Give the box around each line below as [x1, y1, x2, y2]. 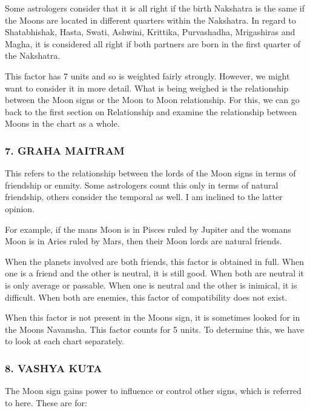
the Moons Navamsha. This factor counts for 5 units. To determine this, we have [5, 322, 305, 335]
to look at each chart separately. [5, 335, 124, 347]
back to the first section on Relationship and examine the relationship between [5, 105, 297, 118]
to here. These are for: [5, 396, 87, 409]
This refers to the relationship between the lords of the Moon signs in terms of [5, 167, 296, 179]
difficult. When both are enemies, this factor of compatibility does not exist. [5, 290, 288, 303]
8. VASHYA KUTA [5, 360, 102, 375]
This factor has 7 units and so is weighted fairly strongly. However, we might [5, 69, 290, 82]
